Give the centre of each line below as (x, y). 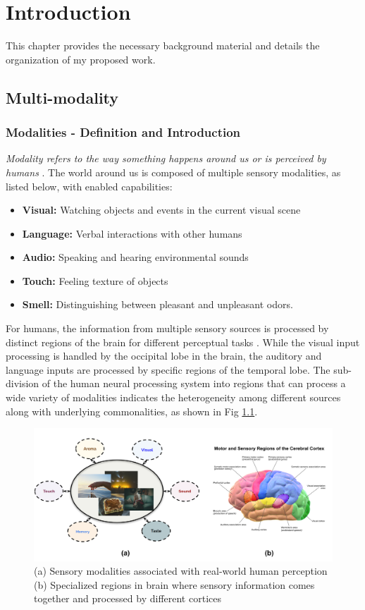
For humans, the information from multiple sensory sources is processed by (167, 328)
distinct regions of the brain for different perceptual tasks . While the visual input (183, 342)
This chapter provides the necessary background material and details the (163, 45)
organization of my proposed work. (81, 59)
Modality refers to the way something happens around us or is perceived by (166, 158)
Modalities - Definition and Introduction (123, 132)
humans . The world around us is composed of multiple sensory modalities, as (173, 172)
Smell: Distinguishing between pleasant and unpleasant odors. (157, 304)
